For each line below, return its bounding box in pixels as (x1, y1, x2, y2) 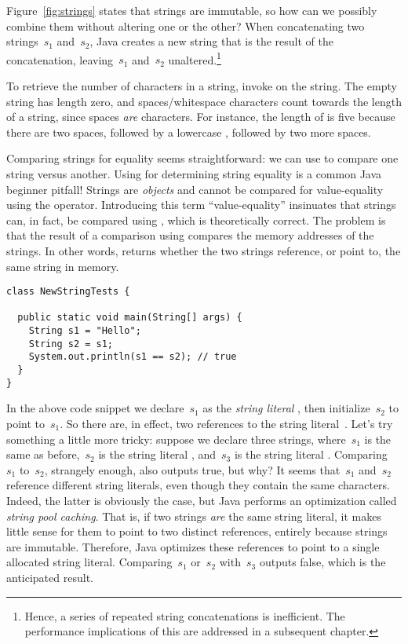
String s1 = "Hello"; (28, 325, 141, 337)
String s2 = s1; (28, 338, 114, 349)
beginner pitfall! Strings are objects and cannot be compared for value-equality (6, 181, 384, 197)
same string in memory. (6, 258, 119, 274)
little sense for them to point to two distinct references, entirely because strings (6, 523, 388, 540)
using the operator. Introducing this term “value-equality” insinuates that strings (6, 196, 396, 213)
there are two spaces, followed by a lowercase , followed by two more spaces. (6, 123, 371, 140)
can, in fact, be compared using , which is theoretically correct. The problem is (6, 211, 386, 228)
